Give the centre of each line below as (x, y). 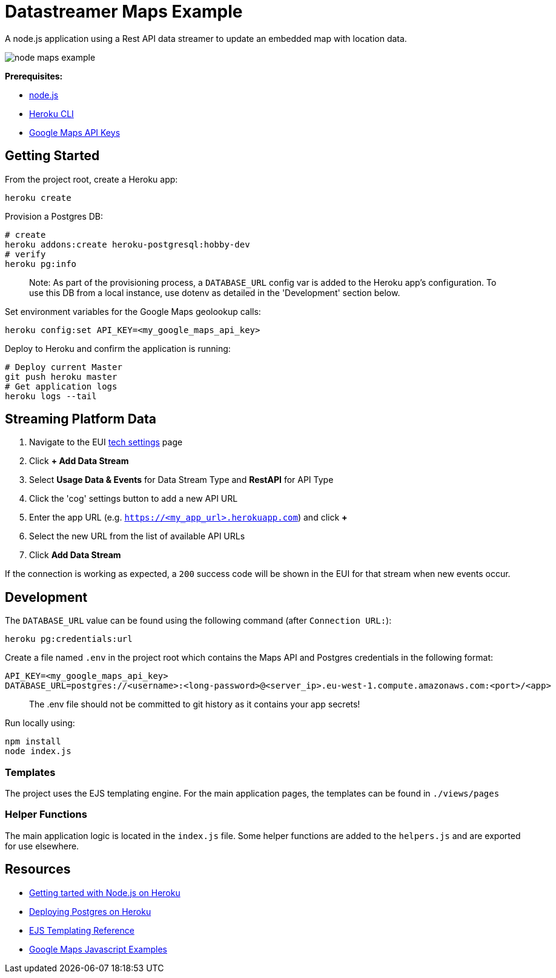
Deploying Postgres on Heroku (90, 911)
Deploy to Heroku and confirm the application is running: (118, 348)
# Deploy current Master (64, 367)
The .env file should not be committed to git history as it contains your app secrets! (195, 704)
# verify (25, 254)
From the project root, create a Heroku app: (91, 179)
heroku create (38, 197)
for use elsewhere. (42, 846)
